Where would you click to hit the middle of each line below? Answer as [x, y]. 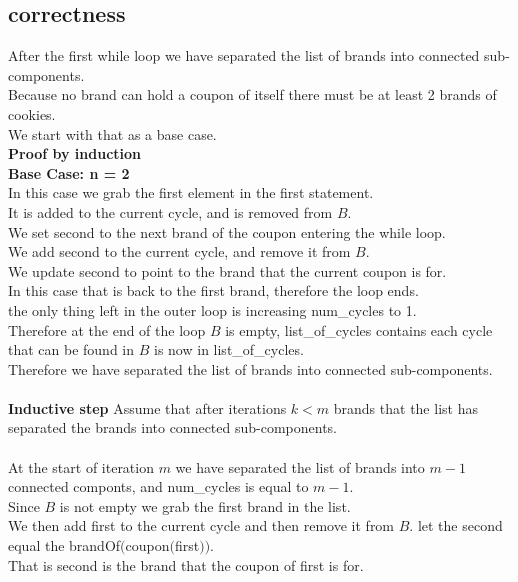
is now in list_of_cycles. [229, 349]
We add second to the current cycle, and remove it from [179, 251]
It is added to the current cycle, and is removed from [170, 211]
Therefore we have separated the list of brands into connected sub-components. [250, 368]
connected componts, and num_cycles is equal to [158, 486]
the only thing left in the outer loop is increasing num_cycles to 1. [212, 309]
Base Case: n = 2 [69, 172]
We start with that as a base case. [112, 133]
